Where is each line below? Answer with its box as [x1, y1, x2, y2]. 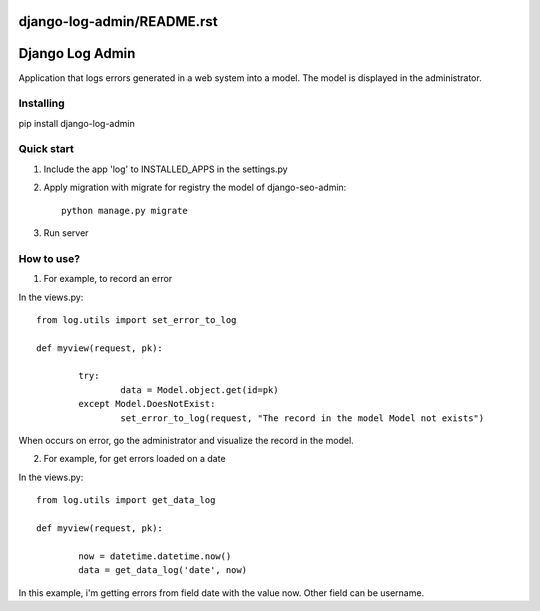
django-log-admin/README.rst [18, 13, 219, 30]
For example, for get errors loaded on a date [43, 453, 226, 465]
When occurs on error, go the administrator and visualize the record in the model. [18, 435, 354, 447]
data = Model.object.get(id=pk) [120, 384, 279, 395]
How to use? [18, 251, 80, 265]
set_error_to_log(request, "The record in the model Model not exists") [120, 412, 485, 424]
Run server [43, 226, 89, 239]
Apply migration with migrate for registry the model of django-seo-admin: [43, 181, 347, 194]
